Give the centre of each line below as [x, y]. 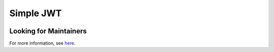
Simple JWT [36, 13]
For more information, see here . [42, 43]
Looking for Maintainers [48, 31]
